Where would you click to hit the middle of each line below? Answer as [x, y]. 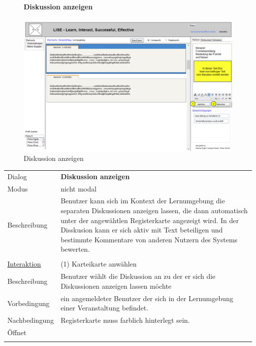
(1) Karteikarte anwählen [99, 264]
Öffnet [17, 332]
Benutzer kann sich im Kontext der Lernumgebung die [143, 201]
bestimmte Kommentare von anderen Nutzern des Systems [149, 239]
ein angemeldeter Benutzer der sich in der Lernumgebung [147, 298]
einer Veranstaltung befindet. [105, 308]
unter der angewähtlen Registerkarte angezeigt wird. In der [150, 220]
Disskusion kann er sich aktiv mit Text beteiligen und [142, 230]
